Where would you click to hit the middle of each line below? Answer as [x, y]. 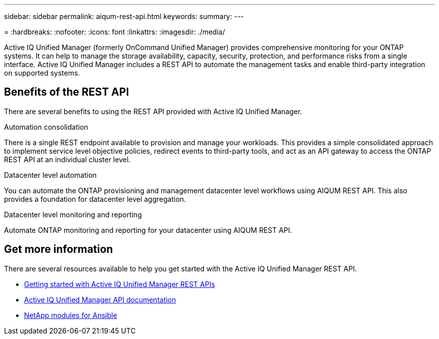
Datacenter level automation [50, 175]
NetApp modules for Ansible [71, 315]
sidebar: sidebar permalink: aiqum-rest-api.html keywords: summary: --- [124, 16]
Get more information [59, 249]
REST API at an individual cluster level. [67, 159]
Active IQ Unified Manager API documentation [100, 299]
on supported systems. [42, 73]
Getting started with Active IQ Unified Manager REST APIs [120, 284]
